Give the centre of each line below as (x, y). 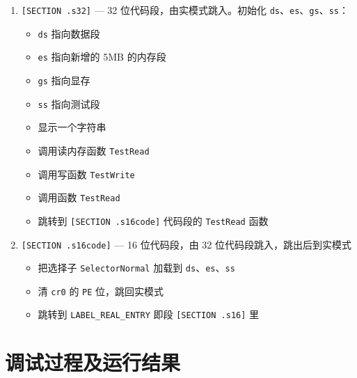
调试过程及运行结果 (93, 362)
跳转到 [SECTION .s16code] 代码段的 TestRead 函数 (153, 220)
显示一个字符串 (72, 127)
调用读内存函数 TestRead (94, 150)
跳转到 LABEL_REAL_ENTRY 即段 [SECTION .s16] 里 (149, 314)
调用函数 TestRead (79, 197)
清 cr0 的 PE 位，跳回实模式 (101, 291)
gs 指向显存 (64, 80)
